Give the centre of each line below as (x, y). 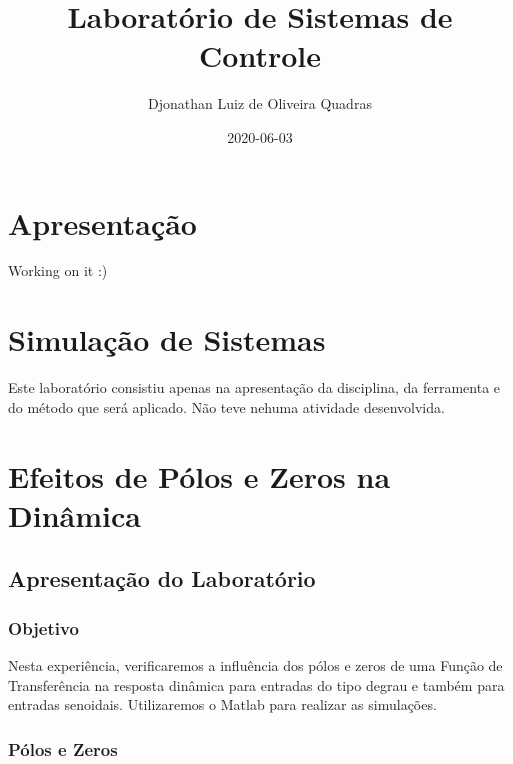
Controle (260, 55)
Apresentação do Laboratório (162, 578)
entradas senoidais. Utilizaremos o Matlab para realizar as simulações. (222, 704)
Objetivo (43, 627)
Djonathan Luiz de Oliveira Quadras (260, 103)
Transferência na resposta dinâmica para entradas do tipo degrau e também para (256, 684)
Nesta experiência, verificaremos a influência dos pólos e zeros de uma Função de (255, 664)
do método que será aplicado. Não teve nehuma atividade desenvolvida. (226, 406)
